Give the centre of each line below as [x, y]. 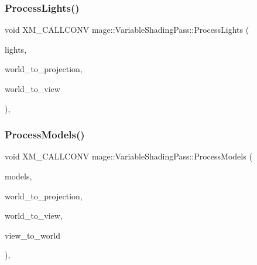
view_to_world [32, 235]
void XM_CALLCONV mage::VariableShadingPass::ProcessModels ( [128, 156]
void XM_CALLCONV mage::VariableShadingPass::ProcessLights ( [127, 30]
